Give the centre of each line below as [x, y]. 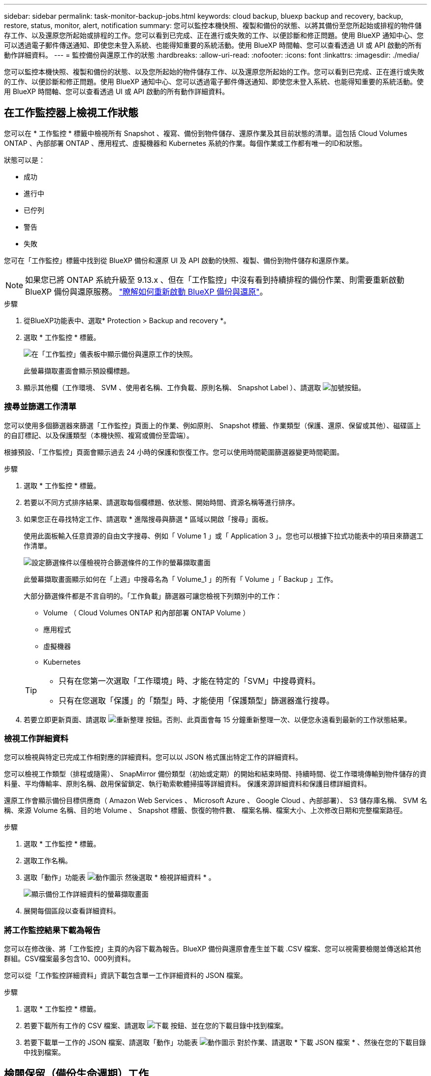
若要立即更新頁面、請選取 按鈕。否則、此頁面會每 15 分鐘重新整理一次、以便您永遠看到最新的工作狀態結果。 [217, 719]
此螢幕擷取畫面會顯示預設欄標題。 [79, 370]
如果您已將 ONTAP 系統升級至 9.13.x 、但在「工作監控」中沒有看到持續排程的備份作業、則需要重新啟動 [215, 280]
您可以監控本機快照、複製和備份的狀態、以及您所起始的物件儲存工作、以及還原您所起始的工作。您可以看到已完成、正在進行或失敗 [214, 72]
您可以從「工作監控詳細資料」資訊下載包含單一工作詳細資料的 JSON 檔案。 [126, 975]
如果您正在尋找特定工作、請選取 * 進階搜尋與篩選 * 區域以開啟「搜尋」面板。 [148, 519]
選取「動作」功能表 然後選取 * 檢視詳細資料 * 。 [120, 877]
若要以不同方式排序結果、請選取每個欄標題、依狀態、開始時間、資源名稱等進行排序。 [161, 502]
